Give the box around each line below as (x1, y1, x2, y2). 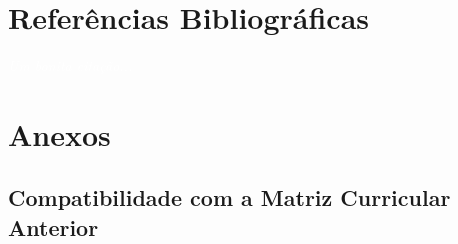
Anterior (8, 211, 99, 242)
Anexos (8, 113, 111, 154)
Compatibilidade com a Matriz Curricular (8, 182, 451, 213)
